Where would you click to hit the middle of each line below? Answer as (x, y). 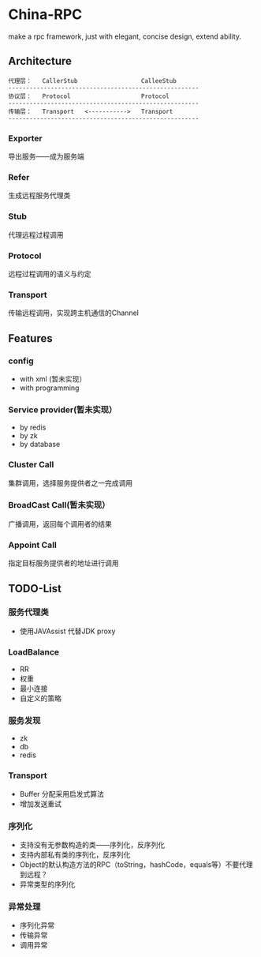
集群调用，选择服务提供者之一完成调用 (70, 482)
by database (40, 445)
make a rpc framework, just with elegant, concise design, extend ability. (125, 36)
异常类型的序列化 (47, 884)
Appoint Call (32, 545)
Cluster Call (31, 465)
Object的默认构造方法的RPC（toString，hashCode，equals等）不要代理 (136, 864)
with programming (49, 388)
